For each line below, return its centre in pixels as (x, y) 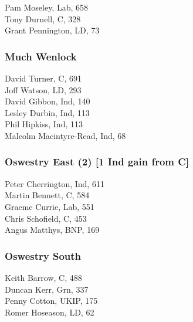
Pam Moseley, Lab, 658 (47, 7)
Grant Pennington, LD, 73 (52, 30)
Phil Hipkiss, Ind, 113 (44, 124)
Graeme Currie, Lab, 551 (50, 206)
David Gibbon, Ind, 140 (48, 101)
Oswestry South (43, 255)
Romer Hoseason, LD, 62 (50, 312)
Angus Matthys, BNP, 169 (52, 230)
